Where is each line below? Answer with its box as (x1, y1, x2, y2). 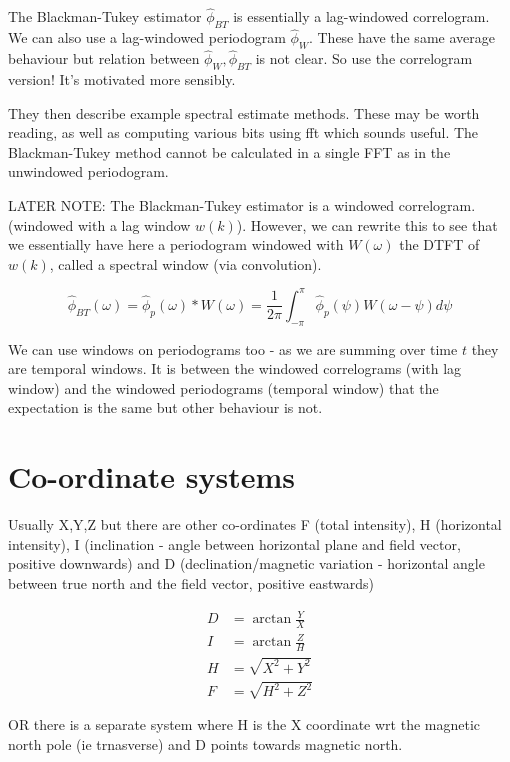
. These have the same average (308, 27, 495, 48)
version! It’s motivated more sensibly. (8, 69, 236, 90)
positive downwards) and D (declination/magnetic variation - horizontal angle (8, 553, 485, 574)
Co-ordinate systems (8, 456, 296, 497)
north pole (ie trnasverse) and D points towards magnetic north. (8, 734, 403, 755)
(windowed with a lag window (8, 214, 191, 235)
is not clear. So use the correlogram (255, 48, 473, 69)
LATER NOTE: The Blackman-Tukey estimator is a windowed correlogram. (8, 195, 476, 216)
